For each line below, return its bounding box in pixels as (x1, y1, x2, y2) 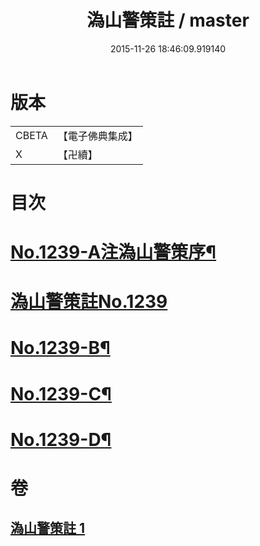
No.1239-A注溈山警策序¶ (10, 241, 217, 264)
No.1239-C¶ (10, 382, 112, 405)
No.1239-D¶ (10, 428, 112, 451)
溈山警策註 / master (86, 9, 250, 32)
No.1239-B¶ (10, 337, 111, 360)
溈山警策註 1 (10, 520, 86, 537)
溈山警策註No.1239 (10, 291, 168, 313)
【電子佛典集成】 (57, 129, 138, 143)
